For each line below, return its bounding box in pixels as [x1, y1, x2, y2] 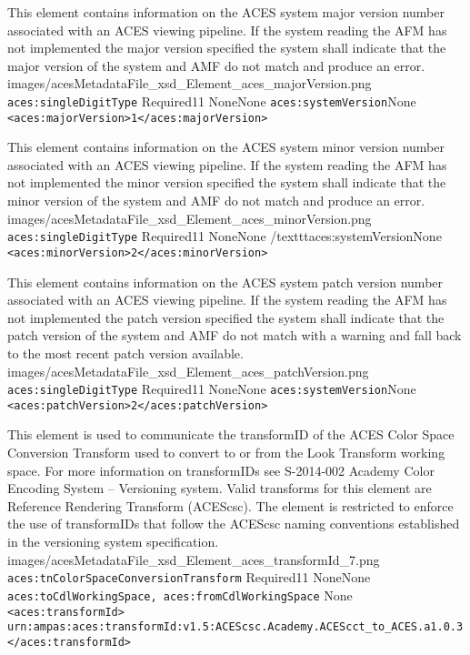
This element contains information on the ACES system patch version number [7, 272, 444, 291]
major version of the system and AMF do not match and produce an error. [7, 55, 425, 75]
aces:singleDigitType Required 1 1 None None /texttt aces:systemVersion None [7, 227, 442, 246]
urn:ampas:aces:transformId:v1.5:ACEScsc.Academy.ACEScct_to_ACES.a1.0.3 [7, 620, 464, 634]
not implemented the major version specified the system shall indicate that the [7, 38, 446, 57]
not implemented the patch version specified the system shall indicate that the [7, 307, 445, 327]
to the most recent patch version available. [7, 343, 244, 362]
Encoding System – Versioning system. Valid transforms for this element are [7, 479, 432, 498]
